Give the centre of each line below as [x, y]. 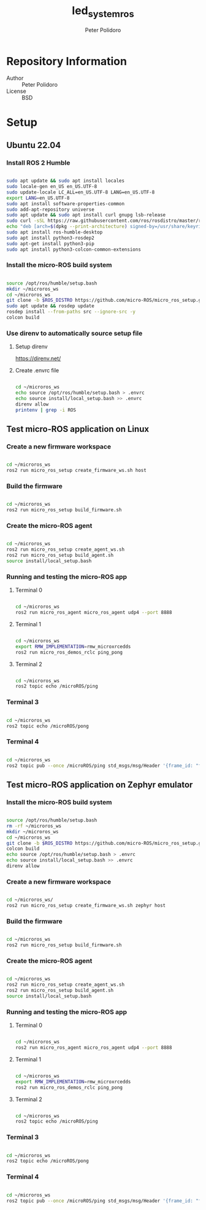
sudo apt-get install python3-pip [51, 243]
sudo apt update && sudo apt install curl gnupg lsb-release [86, 215]
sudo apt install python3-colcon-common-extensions [74, 249]
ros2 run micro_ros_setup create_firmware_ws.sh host [77, 471]
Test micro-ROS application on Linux [78, 429]
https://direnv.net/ [38, 359]
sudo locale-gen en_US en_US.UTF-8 [52, 187]
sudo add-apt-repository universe [51, 210]
